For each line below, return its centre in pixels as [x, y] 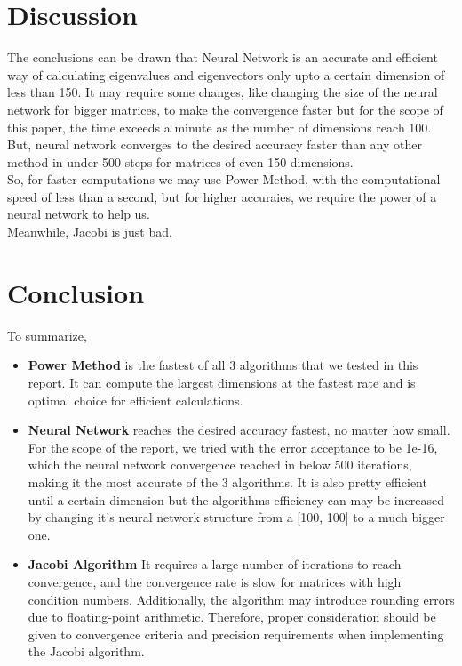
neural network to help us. [79, 214]
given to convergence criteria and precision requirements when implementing [236, 634]
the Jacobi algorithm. [86, 651]
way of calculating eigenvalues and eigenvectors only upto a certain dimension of [226, 74]
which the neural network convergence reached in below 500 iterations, [220, 465]
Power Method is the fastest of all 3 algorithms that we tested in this [223, 365]
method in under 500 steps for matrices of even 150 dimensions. [180, 161]
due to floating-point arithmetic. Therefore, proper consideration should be [232, 617]
